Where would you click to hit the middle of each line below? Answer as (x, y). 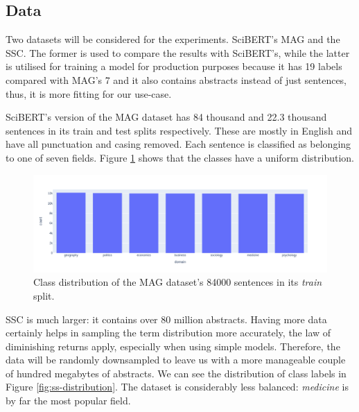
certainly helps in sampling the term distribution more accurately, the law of (168, 333)
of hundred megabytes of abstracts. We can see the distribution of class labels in (176, 373)
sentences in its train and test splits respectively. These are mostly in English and (179, 130)
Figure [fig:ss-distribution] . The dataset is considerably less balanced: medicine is (177, 387)
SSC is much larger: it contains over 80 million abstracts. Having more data (166, 319)
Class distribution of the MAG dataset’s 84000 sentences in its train (178, 282)
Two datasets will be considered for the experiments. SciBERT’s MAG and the (173, 39)
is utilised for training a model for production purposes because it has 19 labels (174, 66)
